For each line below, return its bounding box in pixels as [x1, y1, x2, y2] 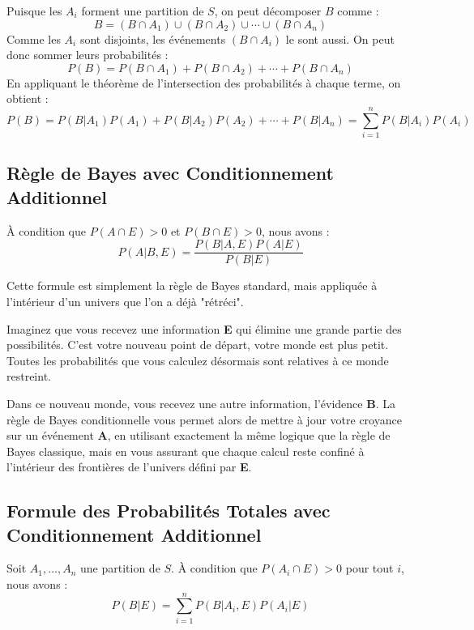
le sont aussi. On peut [285, 30, 395, 47]
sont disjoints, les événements [79, 30, 226, 47]
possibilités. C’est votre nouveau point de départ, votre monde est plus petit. [6, 336, 389, 353]
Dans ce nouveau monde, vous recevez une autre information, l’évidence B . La [6, 394, 395, 411]
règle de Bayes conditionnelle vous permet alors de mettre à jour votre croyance [6, 411, 402, 428]
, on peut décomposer [214, 2, 322, 19]
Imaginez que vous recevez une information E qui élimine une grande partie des [6, 320, 402, 337]
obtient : [6, 90, 49, 107]
